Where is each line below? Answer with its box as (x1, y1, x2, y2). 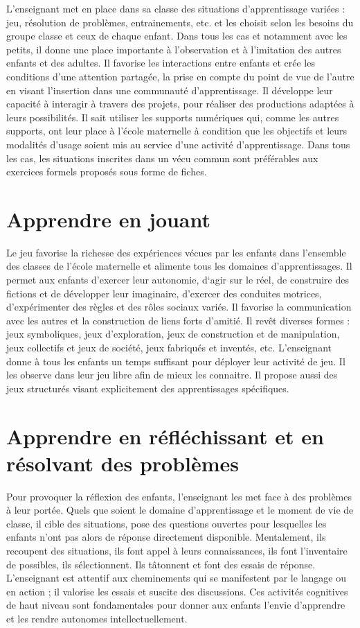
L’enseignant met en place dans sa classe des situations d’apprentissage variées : (6, 1, 345, 15)
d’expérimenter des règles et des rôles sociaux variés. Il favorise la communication (6, 299, 352, 314)
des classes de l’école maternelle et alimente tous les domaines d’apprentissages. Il (6, 259, 352, 273)
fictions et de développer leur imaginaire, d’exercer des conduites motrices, (6, 286, 322, 300)
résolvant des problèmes (6, 448, 240, 477)
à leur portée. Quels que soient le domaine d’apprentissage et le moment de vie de (6, 503, 354, 517)
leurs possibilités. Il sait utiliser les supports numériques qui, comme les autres (6, 110, 339, 124)
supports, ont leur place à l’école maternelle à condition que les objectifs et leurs (6, 123, 348, 138)
